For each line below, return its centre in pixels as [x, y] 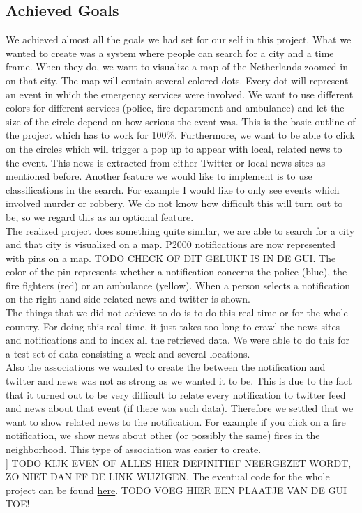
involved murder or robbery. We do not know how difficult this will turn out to [174, 203]
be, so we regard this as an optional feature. [100, 216]
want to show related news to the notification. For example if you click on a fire [176, 421]
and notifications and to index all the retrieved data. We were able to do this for [178, 340]
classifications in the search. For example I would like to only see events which [173, 189]
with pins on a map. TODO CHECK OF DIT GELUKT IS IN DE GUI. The [171, 258]
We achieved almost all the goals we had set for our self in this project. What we [179, 39]
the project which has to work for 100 [86, 135]
